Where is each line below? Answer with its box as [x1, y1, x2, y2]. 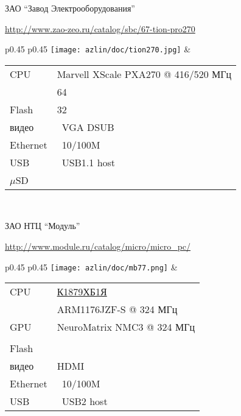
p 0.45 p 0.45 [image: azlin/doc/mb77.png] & [5, 260, 178, 273]
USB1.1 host [61, 155, 116, 169]
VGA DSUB [61, 119, 114, 134]
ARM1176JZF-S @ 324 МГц [57, 302, 178, 317]
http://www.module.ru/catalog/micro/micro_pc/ [5, 240, 191, 253]
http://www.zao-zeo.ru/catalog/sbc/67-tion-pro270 [5, 22, 195, 35]
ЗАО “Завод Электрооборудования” [5, 2, 135, 14]
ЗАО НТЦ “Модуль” [5, 219, 80, 232]
